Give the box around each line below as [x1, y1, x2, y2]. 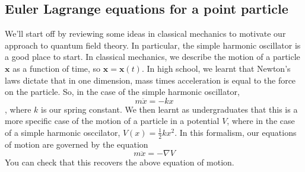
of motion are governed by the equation [5, 138, 148, 150]
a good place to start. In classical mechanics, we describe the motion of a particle [5, 50, 300, 63]
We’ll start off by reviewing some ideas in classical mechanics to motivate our [5, 27, 286, 40]
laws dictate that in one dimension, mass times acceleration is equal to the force [5, 74, 296, 86]
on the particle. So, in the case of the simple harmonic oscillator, [5, 85, 240, 98]
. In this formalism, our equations [174, 126, 297, 138]
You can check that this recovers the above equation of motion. [5, 156, 234, 168]
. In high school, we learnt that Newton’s [141, 62, 291, 74]
